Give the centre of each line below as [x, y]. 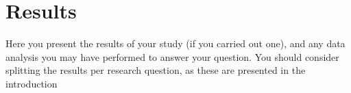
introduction [32, 83]
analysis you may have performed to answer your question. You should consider [172, 56]
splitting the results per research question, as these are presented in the [156, 70]
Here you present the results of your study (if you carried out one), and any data [175, 43]
